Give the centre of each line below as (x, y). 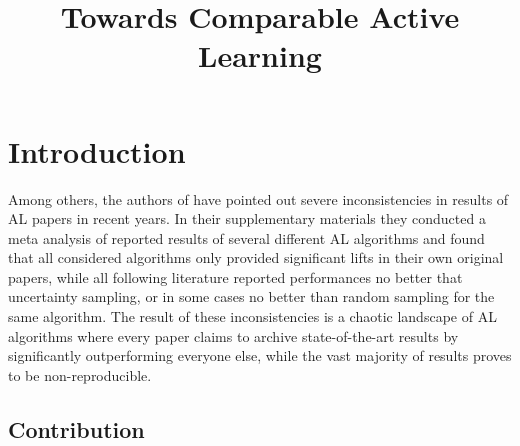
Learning (260, 55)
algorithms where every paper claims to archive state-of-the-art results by (233, 335)
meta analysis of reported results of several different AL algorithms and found (246, 237)
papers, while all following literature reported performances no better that (235, 276)
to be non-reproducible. (80, 374)
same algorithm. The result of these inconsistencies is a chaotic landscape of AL (252, 316)
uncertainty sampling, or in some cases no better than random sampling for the (251, 296)
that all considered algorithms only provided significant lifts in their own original (256, 257)
